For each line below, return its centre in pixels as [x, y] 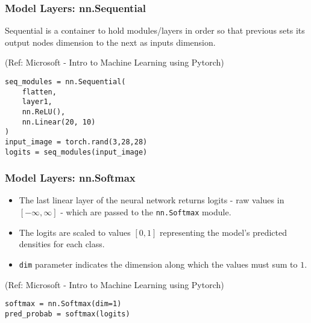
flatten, [39, 92]
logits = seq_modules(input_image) [76, 152]
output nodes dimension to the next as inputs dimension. [110, 42]
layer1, [37, 102]
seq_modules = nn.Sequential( [65, 82]
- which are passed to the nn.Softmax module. [146, 212]
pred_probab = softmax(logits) [68, 314]
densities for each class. [62, 244]
